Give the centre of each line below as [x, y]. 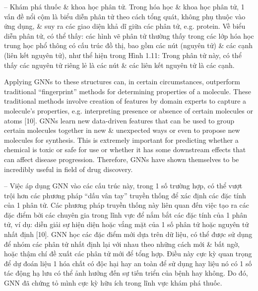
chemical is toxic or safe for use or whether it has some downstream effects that [125, 149]
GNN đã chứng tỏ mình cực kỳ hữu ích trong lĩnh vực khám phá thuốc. [113, 283]
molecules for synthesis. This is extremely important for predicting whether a [121, 140]
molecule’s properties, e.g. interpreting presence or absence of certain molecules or [129, 110]
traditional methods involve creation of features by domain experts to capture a [125, 101]
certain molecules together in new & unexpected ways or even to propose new [122, 130]
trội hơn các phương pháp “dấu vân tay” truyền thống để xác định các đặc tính [125, 195]
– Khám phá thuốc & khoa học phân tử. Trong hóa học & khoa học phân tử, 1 [124, 6]
